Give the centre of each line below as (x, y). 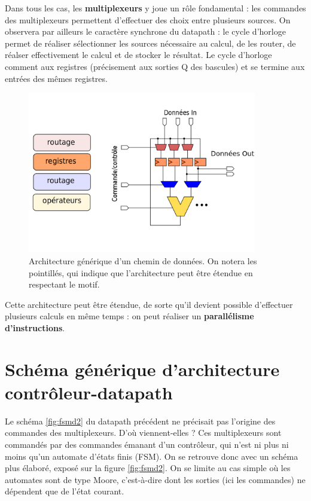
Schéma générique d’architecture (142, 369)
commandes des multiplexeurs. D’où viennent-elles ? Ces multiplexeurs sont (143, 433)
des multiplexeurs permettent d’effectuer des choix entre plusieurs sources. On (148, 19)
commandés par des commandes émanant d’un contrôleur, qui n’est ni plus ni (147, 445)
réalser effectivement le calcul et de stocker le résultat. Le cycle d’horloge (138, 55)
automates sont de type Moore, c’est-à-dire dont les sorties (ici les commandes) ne (155, 479)
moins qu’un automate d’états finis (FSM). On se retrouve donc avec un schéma (152, 456)
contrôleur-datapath (89, 392)
